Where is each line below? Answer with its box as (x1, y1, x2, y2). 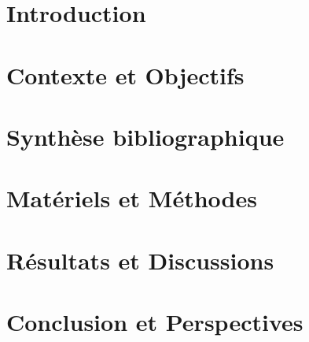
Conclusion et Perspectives (6, 306, 303, 338)
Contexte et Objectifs (6, 58, 245, 91)
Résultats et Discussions (6, 243, 274, 276)
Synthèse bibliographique (6, 120, 285, 152)
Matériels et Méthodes (6, 182, 257, 214)
